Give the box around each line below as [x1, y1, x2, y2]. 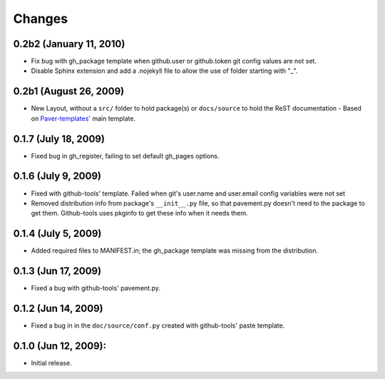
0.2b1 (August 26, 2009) [13, 86, 125, 98]
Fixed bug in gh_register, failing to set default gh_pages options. [31, 151, 220, 160]
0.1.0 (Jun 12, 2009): [13, 340, 107, 352]
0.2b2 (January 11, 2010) [13, 38, 125, 50]
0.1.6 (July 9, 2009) [13, 170, 101, 182]
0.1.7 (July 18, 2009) [13, 133, 105, 145]
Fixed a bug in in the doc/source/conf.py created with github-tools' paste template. [31, 321, 285, 330]
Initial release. [31, 358, 72, 367]
